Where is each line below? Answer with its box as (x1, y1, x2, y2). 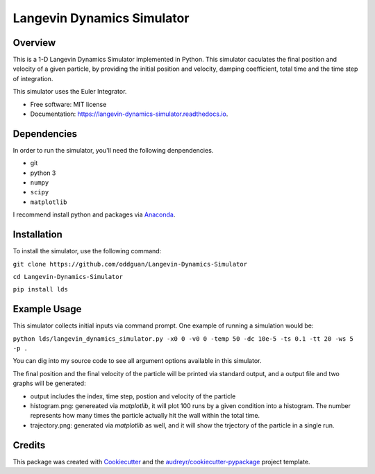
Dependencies (12, 128, 78, 139)
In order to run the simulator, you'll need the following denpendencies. (12, 146, 214, 154)
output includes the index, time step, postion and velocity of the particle (30, 392, 236, 400)
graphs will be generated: (12, 379, 86, 388)
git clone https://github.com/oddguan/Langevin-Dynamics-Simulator (12, 260, 248, 268)
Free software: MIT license (30, 100, 107, 108)
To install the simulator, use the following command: (12, 247, 162, 255)
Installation (12, 229, 62, 241)
